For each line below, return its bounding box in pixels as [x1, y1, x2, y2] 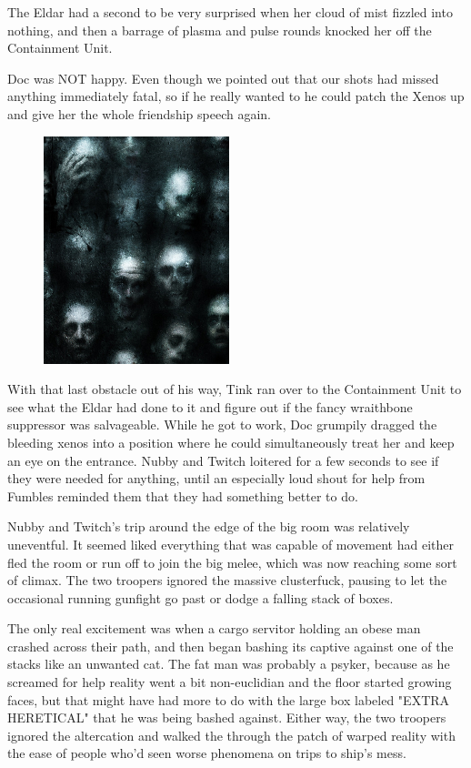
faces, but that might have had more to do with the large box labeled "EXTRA [7, 690, 450, 709]
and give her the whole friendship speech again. [7, 104, 271, 123]
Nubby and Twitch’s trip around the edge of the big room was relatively [7, 517, 410, 536]
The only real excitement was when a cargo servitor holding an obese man [7, 619, 421, 638]
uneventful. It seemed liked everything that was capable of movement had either [7, 534, 454, 553]
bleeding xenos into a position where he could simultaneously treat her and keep [7, 432, 455, 451]
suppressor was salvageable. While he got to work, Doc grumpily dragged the [7, 415, 437, 434]
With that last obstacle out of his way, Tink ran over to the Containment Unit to [7, 379, 462, 399]
